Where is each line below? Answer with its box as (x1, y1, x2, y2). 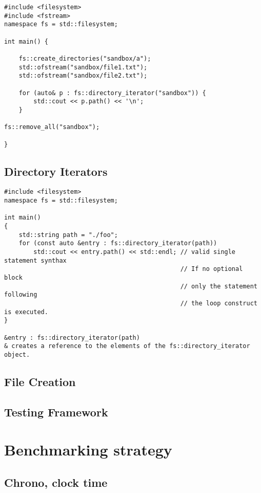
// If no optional (180, 265, 243, 273)
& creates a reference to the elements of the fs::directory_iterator (4, 342, 250, 350)
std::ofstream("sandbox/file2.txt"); (18, 72, 148, 80)
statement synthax (4, 257, 67, 264)
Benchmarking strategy (4, 439, 172, 460)
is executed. (4, 308, 48, 316)
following (4, 291, 37, 299)
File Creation (4, 373, 76, 389)
